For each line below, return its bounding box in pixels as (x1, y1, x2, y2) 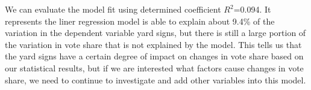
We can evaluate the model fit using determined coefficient (5, 3, 221, 15)
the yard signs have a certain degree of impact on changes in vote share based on (5, 50, 304, 62)
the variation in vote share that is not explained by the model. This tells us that (5, 38, 302, 50)
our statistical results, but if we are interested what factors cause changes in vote (5, 61, 304, 74)
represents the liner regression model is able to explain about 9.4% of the (5, 14, 275, 27)
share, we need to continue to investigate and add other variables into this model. (5, 73, 306, 86)
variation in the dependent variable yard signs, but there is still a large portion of (5, 26, 306, 39)
